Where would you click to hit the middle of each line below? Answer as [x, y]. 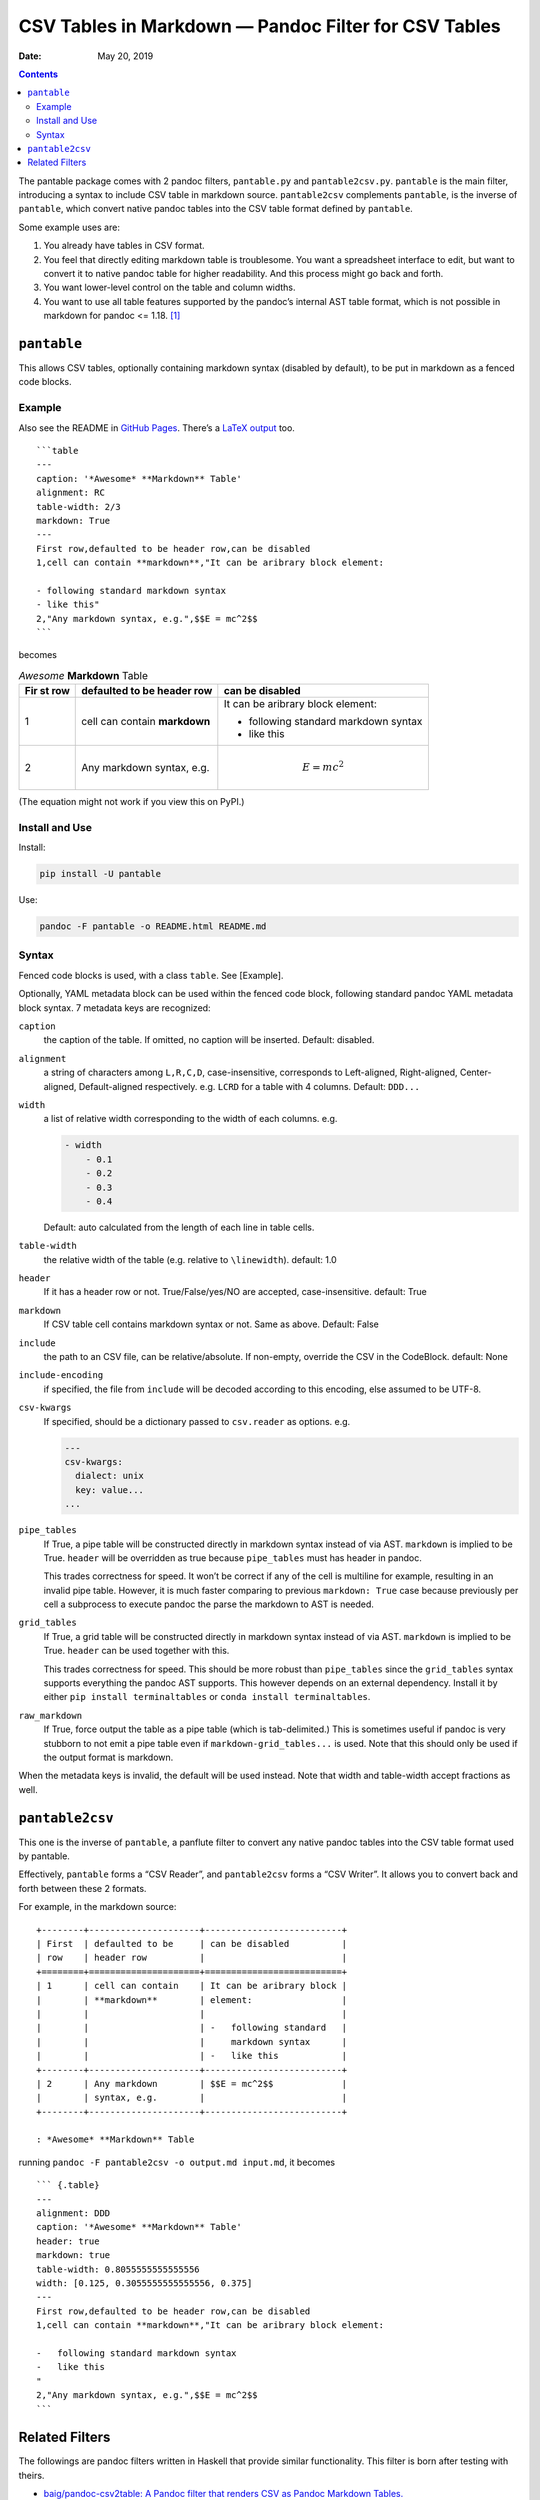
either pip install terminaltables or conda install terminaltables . [207, 1697]
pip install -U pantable [100, 874]
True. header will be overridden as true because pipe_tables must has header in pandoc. [232, 1557]
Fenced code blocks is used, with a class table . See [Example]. [151, 975]
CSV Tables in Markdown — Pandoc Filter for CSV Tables [260, 26]
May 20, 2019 [125, 56]
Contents [38, 74]
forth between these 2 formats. [82, 1888]
